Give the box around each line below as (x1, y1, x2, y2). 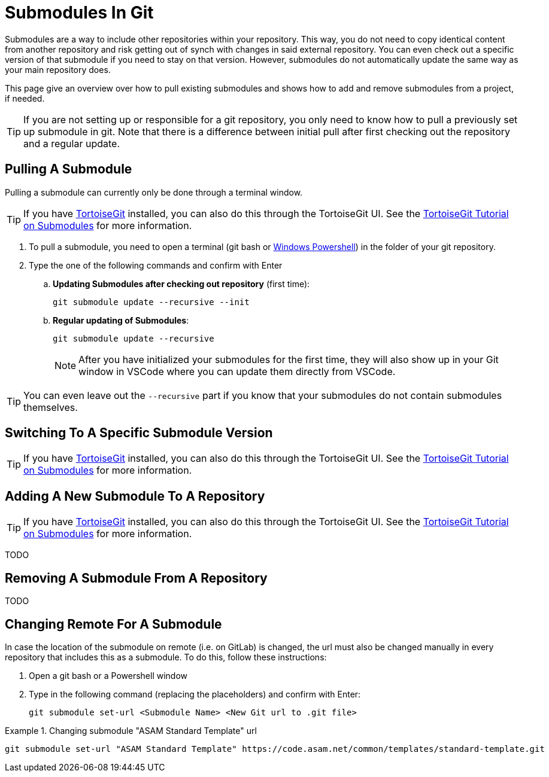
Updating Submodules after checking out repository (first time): (53, 278, 310, 289)
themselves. (23, 401, 78, 413)
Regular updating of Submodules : (53, 315, 189, 325)
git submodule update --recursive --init (53, 297, 250, 307)
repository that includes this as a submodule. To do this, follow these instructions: (5, 651, 327, 662)
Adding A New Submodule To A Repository (5, 488, 265, 504)
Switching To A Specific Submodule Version (5, 425, 273, 441)
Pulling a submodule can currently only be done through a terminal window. (5, 187, 303, 197)
